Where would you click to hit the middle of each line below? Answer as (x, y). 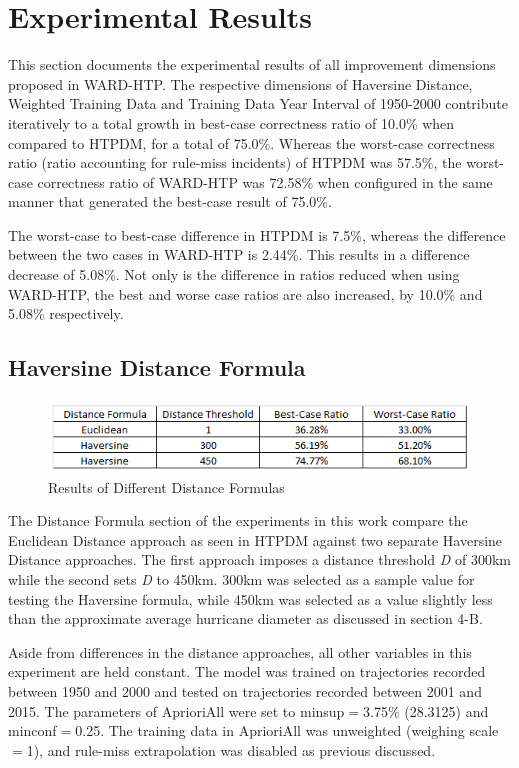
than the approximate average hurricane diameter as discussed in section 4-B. (245, 618)
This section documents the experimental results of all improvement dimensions (252, 64)
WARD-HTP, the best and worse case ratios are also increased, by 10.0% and (245, 293)
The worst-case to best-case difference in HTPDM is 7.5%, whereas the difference (257, 234)
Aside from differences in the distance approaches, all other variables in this (240, 651)
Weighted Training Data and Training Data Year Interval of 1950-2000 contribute (258, 103)
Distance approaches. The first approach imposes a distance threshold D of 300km (260, 559)
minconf (32, 730)
